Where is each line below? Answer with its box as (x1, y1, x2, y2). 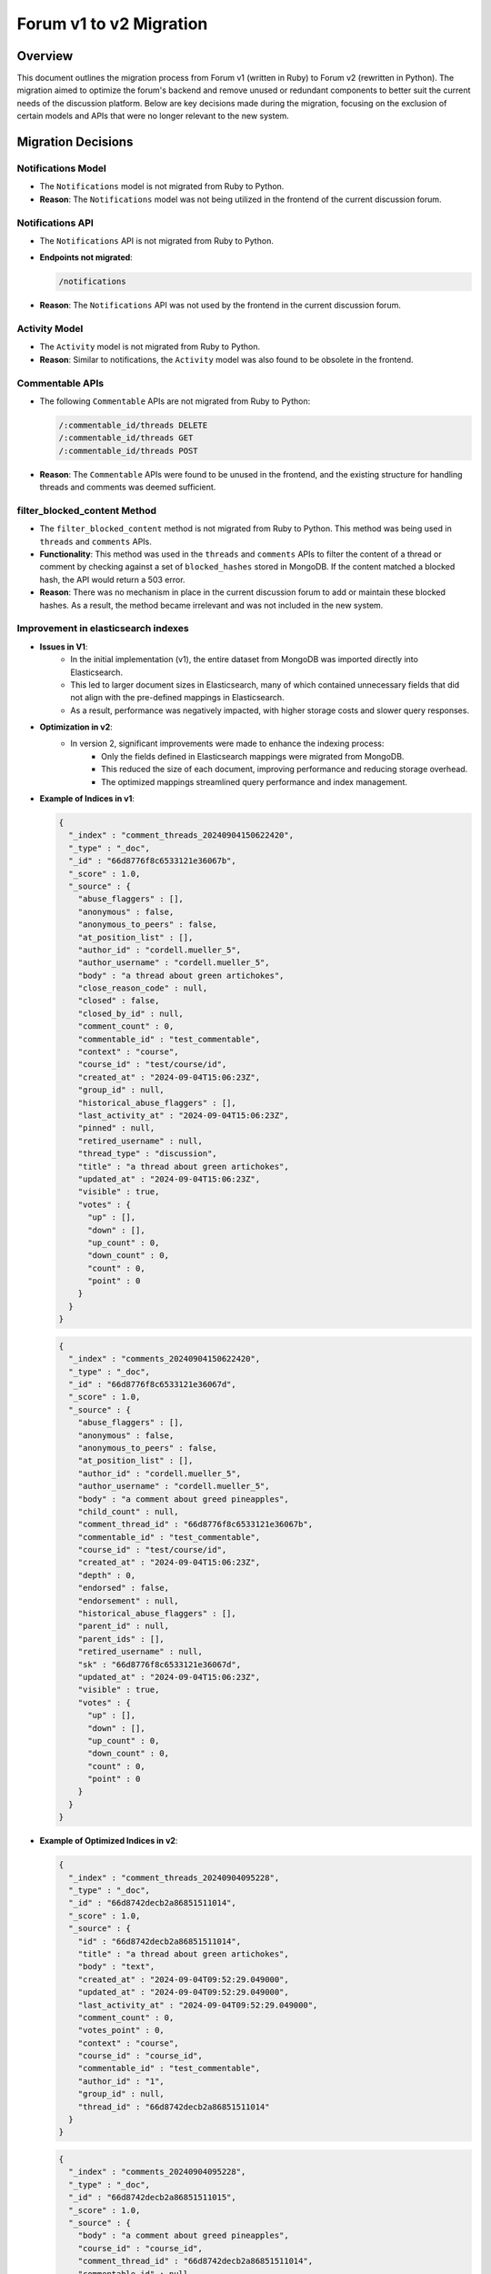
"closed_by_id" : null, (77, 1008, 184, 1019)
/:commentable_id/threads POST (58, 446, 199, 456)
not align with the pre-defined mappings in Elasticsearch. (70, 692, 286, 703)
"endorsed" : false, (77, 1583, 170, 1594)
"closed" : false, (77, 996, 160, 1006)
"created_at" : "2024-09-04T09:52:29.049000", (77, 1974, 290, 1985)
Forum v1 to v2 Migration (16, 14, 208, 34)
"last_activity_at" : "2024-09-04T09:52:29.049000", (77, 1999, 318, 2010)
